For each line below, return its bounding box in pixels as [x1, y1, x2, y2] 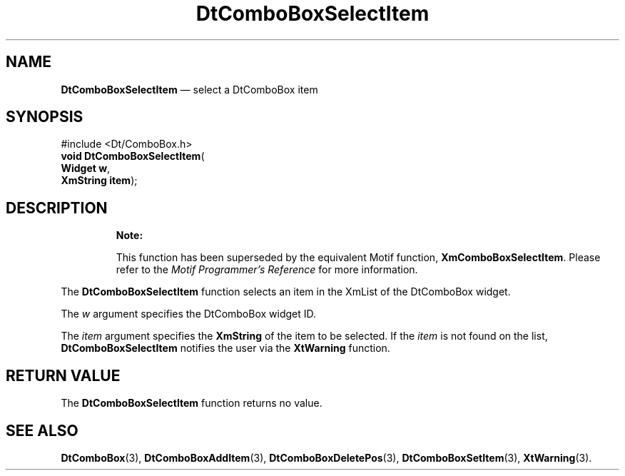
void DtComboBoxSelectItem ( [61, 150, 205, 163]
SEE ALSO [6, 421, 78, 440]
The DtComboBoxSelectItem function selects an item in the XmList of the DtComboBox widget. [61, 285, 511, 298]
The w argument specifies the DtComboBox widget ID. [61, 308, 317, 320]
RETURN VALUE [6, 366, 121, 385]
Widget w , [61, 162, 111, 175]
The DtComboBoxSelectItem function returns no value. [61, 397, 322, 410]
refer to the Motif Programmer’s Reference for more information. [116, 263, 418, 276]
